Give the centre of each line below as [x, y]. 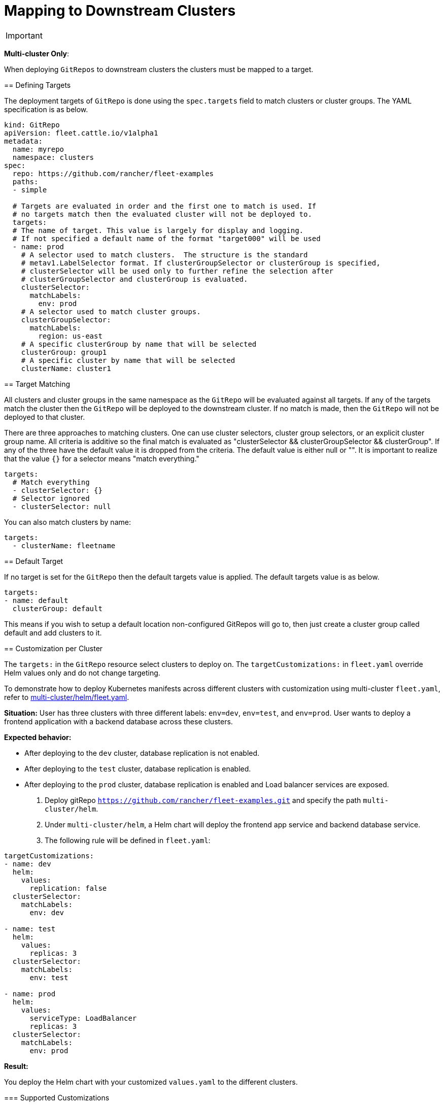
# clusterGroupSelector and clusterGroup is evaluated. [134, 279]
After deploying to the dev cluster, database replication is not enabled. [142, 753]
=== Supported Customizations [57, 1097]
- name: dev [28, 864]
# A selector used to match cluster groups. [111, 311]
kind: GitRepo [32, 125]
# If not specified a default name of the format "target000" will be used [166, 238]
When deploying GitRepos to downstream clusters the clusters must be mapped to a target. [159, 69]
